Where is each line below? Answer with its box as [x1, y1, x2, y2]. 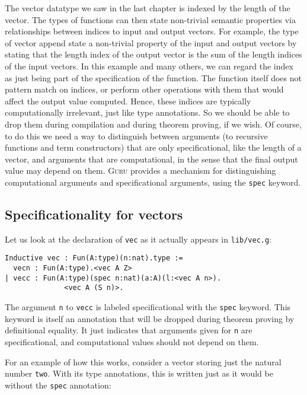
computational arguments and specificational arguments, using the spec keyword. [5, 176, 301, 188]
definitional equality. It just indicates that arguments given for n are [5, 324, 252, 336]
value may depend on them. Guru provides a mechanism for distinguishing [5, 164, 276, 177]
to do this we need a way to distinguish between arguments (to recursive [5, 129, 268, 142]
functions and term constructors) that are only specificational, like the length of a [5, 141, 302, 154]
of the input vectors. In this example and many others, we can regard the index [5, 59, 293, 72]
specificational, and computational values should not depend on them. [5, 335, 259, 348]
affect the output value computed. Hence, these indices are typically [5, 94, 251, 107]
